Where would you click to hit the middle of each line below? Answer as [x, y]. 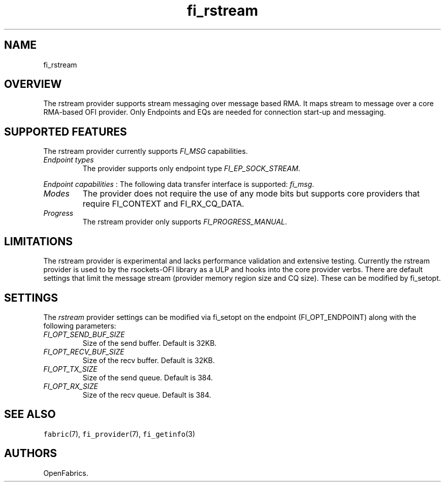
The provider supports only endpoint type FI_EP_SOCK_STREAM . [192, 169]
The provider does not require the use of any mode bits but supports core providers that [251, 194]
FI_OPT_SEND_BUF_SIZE [84, 334]
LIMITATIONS [39, 241]
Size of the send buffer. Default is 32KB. [150, 343]
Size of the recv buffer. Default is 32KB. [149, 360]
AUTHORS [31, 453]
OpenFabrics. [66, 473]
